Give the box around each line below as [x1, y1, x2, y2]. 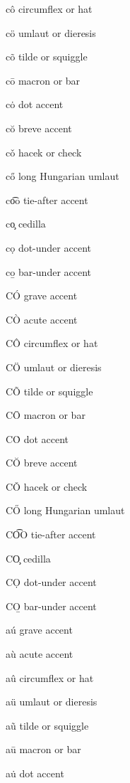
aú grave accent [6, 622, 73, 637]
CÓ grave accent [6, 288, 78, 303]
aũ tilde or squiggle [6, 718, 89, 733]
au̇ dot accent [6, 766, 64, 780]
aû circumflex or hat [6, 670, 94, 685]
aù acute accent [6, 646, 73, 661]
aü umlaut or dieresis [6, 694, 97, 709]
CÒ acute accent [6, 311, 78, 326]
